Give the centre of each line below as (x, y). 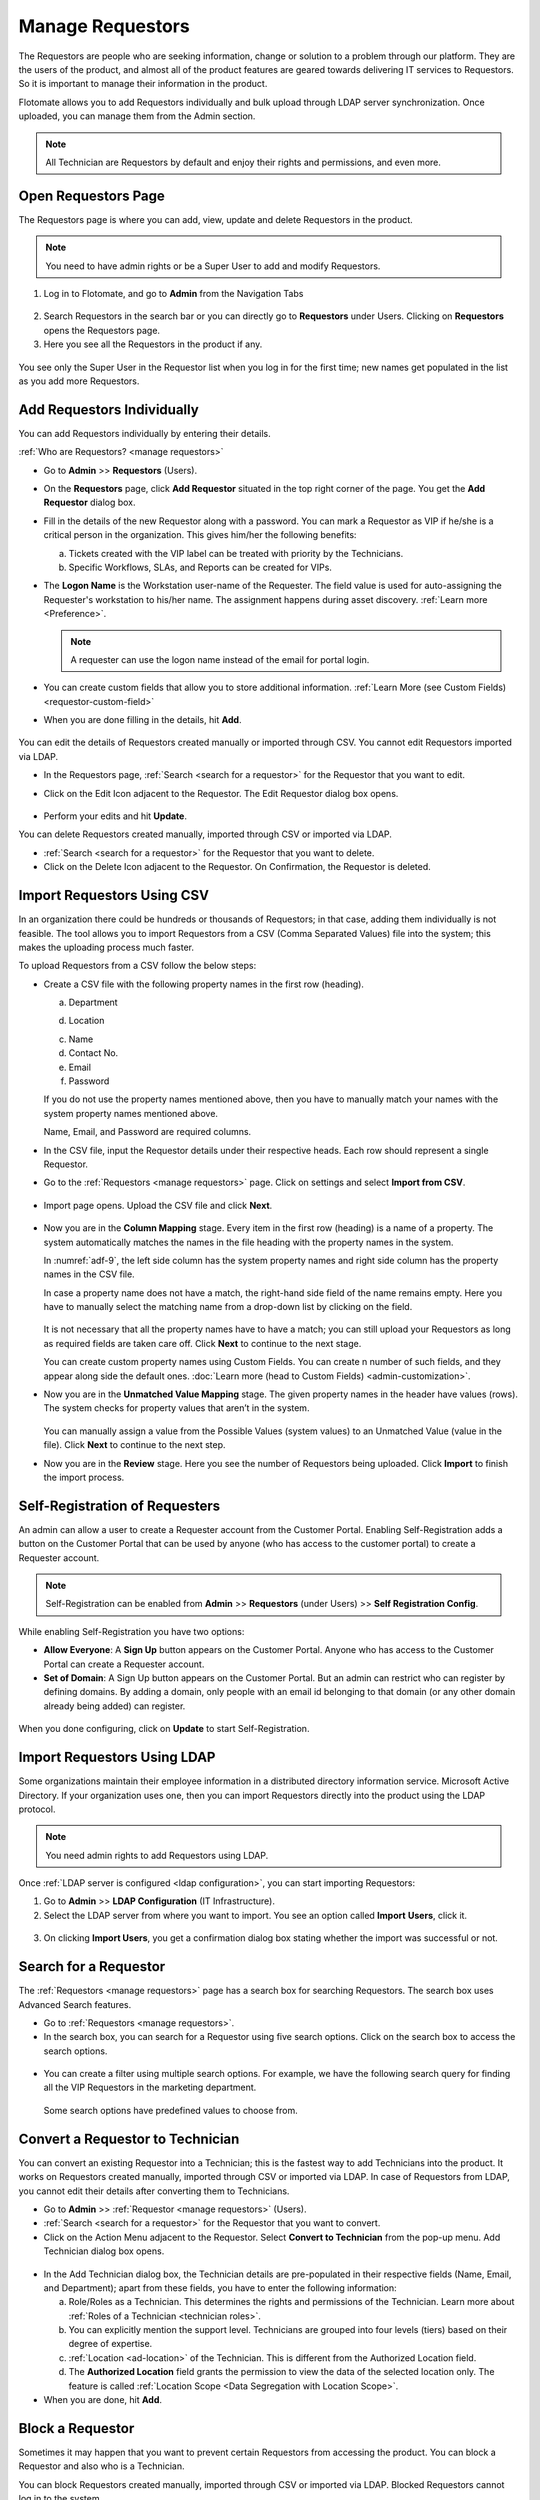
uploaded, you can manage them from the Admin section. (137, 116)
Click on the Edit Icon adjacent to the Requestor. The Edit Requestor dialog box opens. (221, 793)
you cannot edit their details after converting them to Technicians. (154, 2191)
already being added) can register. (114, 1706)
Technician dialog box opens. (104, 2251)
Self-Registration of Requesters (119, 1505)
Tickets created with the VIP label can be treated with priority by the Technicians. (236, 553)
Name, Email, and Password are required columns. (147, 1132)
